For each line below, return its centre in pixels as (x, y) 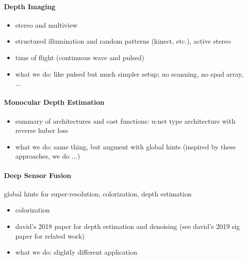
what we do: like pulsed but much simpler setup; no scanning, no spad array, (129, 73)
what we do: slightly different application (76, 252)
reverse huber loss (42, 130)
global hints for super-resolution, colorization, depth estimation (98, 193)
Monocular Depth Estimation (54, 102)
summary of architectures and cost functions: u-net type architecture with (125, 121)
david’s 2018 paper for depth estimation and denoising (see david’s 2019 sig (128, 226)
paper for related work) (50, 236)
